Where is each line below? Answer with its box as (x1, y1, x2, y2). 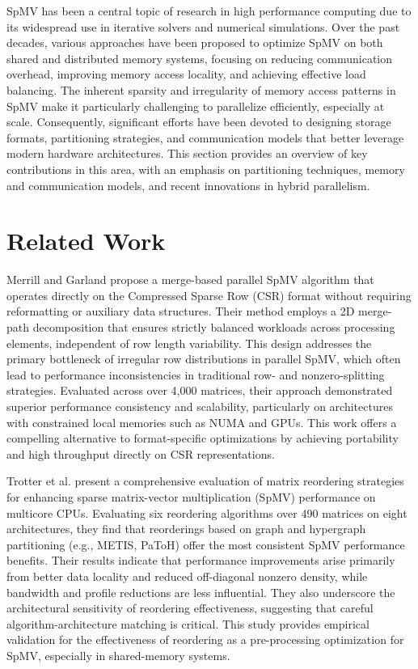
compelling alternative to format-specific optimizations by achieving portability (6, 430, 399, 447)
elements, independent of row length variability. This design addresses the (6, 334, 372, 351)
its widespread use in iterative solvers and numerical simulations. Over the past (6, 18, 400, 35)
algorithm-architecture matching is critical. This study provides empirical (6, 615, 369, 632)
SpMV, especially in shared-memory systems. (6, 646, 230, 663)
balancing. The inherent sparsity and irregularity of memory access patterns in (6, 81, 396, 98)
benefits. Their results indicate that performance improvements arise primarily (6, 552, 395, 569)
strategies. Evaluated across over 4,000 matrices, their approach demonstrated (6, 382, 393, 399)
